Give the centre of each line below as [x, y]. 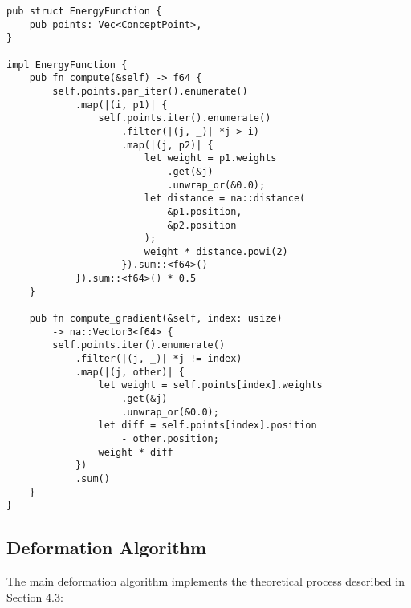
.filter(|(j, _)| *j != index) [159, 359]
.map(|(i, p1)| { [121, 105]
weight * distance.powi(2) [216, 251]
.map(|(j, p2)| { [167, 145]
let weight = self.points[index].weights [210, 385]
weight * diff [136, 452]
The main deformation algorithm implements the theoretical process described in [205, 581]
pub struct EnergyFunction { [84, 11]
